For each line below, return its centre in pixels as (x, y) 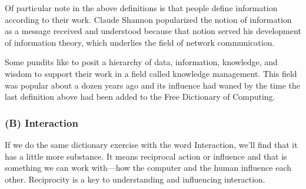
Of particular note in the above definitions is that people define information (141, 8)
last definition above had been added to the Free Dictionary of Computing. (140, 97)
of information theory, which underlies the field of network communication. (140, 42)
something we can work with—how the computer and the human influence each (148, 168)
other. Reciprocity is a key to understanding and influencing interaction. (135, 179)
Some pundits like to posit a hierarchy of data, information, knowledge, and (141, 62)
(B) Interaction (41, 122)
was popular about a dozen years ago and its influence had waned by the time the (152, 85)
